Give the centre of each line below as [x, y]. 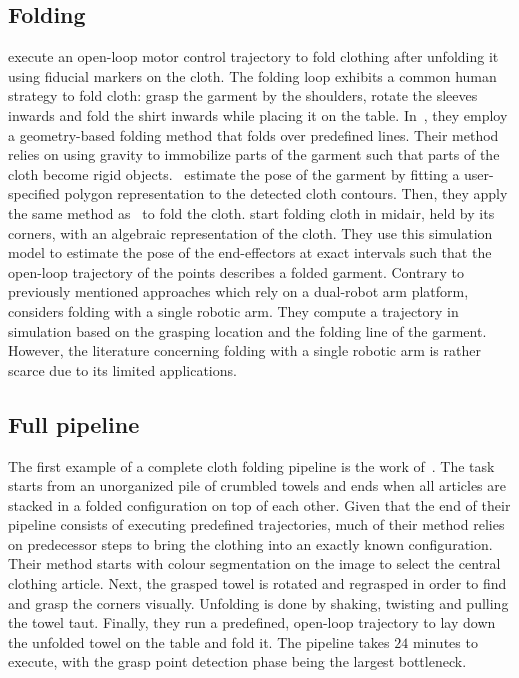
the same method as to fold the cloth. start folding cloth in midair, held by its [251, 212]
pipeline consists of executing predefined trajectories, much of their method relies [256, 524]
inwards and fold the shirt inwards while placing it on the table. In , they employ [258, 114]
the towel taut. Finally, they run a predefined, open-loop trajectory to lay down [252, 622]
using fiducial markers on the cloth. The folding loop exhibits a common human [252, 75]
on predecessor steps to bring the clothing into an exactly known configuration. [250, 543]
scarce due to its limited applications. [122, 369]
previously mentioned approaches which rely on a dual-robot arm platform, [238, 291]
